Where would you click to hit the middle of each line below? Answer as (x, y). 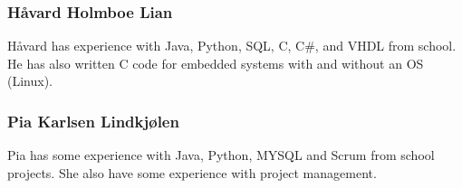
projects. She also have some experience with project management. (192, 172)
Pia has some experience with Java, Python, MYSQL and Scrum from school (221, 155)
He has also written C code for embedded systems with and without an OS (216, 63)
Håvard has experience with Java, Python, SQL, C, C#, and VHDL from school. (232, 46)
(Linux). (30, 81)
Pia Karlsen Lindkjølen (93, 121)
